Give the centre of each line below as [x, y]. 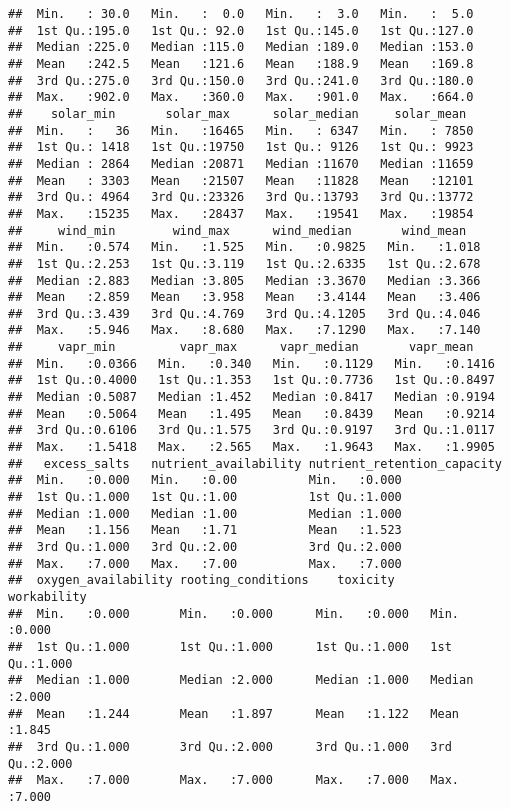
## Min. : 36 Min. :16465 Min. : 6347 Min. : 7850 [241, 130]
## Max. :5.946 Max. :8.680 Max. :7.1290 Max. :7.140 [244, 330]
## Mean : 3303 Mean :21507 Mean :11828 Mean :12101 [241, 180]
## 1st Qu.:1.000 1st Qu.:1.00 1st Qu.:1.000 [205, 497]
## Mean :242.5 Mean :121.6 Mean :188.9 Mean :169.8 [241, 63]
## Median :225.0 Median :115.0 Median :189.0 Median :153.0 [241, 47]
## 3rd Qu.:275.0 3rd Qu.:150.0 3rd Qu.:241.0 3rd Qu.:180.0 [241, 80]
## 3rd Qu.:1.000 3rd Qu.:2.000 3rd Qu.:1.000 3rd [230, 746]
